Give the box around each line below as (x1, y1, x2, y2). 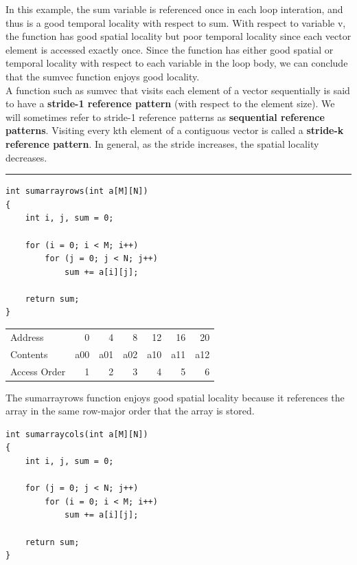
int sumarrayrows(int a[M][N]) (5, 186, 148, 197)
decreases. (5, 150, 47, 164)
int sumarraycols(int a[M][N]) (5, 429, 148, 439)
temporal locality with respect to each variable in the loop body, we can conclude (5, 56, 348, 70)
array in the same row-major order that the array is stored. (5, 403, 255, 418)
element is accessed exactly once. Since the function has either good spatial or (5, 42, 334, 56)
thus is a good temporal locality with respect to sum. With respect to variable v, (5, 15, 346, 30)
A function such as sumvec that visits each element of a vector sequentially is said (5, 82, 350, 97)
